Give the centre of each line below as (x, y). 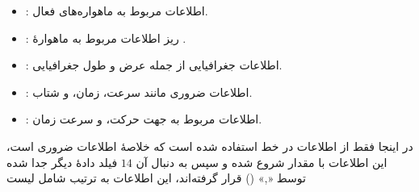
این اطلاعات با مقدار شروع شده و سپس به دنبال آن (262, 162)
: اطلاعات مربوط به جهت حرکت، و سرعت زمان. (144, 119)
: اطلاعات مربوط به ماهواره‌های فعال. (117, 10)
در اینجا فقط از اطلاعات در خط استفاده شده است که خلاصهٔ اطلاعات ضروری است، (210, 146)
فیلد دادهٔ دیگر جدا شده (62, 162)
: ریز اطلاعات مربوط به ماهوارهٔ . (106, 38)
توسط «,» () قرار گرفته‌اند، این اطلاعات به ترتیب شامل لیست (156, 178)
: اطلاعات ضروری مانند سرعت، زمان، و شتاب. (139, 92)
